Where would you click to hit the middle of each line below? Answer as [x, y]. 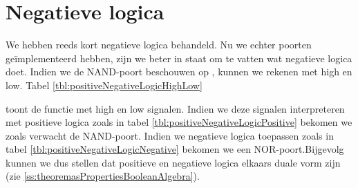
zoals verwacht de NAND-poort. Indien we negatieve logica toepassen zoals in [170, 135]
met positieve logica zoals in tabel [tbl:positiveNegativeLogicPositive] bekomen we [179, 122]
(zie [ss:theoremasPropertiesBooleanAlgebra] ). [103, 176]
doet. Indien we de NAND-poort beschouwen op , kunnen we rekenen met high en [179, 72]
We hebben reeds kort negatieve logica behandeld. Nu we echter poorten [159, 45]
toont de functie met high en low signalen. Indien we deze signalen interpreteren [175, 108]
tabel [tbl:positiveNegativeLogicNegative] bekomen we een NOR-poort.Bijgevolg [175, 149]
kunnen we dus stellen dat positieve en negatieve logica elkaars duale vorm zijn [173, 162]
